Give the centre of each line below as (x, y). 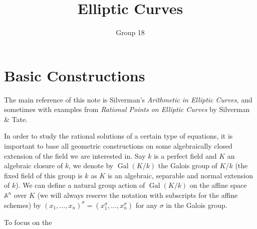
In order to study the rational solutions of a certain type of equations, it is (118, 136)
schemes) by (23, 205)
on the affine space (218, 185)
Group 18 (130, 32)
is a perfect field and (185, 155)
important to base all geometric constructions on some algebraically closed (118, 146)
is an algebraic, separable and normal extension (180, 175)
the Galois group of (188, 165)
